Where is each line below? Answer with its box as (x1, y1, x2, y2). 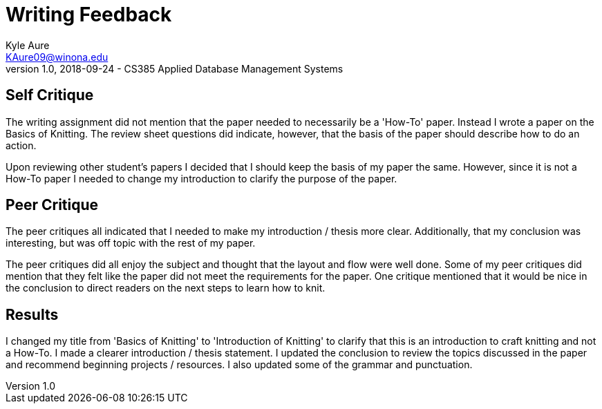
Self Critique (6, 86, 94, 104)
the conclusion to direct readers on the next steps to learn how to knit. (6, 282, 326, 294)
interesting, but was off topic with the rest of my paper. (6, 237, 256, 249)
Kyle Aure (6, 39, 50, 51)
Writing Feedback (6, 3, 172, 26)
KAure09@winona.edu (6, 50, 109, 63)
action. (6, 139, 37, 151)
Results (6, 305, 59, 323)
